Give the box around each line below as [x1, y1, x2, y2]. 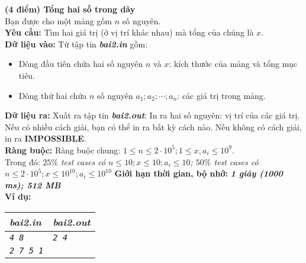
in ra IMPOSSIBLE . [5, 132, 86, 145]
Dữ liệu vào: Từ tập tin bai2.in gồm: [5, 37, 148, 50]
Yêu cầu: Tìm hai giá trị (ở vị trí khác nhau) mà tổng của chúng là [5, 26, 254, 39]
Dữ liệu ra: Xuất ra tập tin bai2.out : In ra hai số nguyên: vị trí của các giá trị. [5, 109, 300, 121]
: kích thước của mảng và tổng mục [169, 57, 297, 70]
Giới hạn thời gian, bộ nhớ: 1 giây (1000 [114, 167, 283, 179]
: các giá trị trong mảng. [177, 89, 266, 101]
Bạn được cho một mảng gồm [5, 14, 112, 27]
